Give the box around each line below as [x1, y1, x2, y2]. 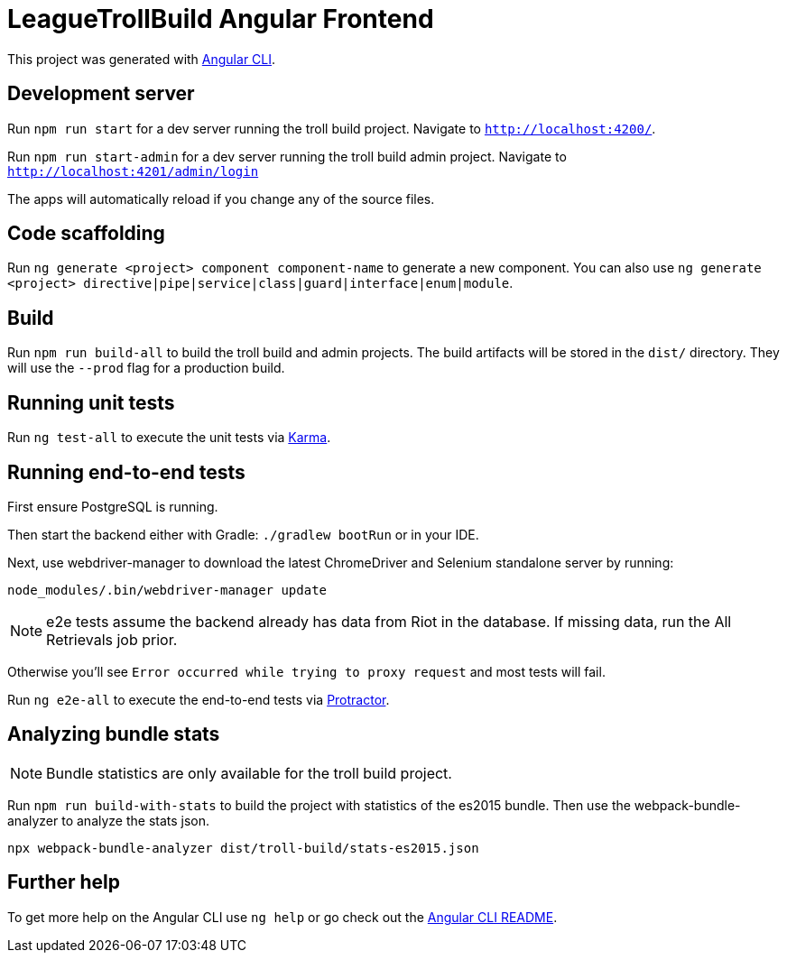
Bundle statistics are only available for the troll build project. [46, 763, 452, 782]
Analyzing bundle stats [7, 723, 220, 746]
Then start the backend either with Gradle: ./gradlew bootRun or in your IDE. [7, 526, 479, 542]
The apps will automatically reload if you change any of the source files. [7, 190, 435, 207]
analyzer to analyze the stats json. [7, 812, 210, 828]
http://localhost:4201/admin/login [7, 163, 259, 179]
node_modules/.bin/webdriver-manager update [7, 582, 328, 597]
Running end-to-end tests [7, 460, 245, 484]
